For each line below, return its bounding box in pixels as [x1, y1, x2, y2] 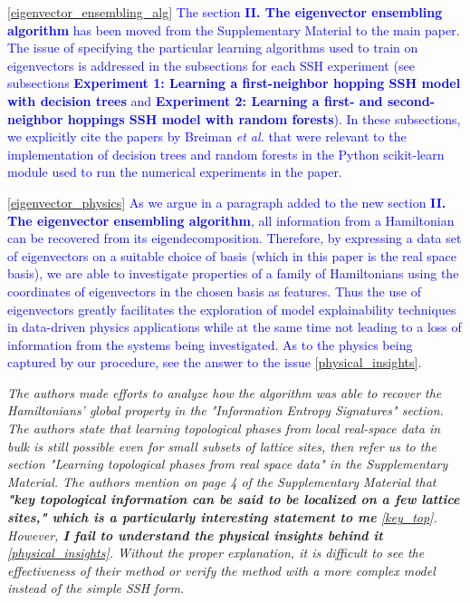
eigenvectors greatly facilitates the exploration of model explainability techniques [7, 299, 456, 318]
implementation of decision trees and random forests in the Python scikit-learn [7, 144, 445, 163]
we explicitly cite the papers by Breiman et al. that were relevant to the [7, 127, 407, 146]
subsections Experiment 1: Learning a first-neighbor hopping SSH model [7, 73, 461, 92]
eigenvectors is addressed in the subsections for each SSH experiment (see [7, 55, 415, 74]
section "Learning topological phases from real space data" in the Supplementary [7, 454, 448, 473]
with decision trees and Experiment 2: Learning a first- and [7, 91, 383, 110]
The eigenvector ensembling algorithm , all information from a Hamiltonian [7, 210, 455, 229]
